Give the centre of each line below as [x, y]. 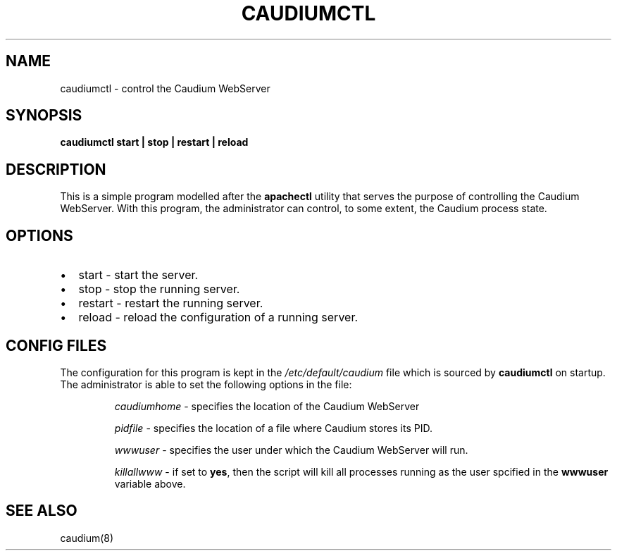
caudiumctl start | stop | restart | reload [154, 142]
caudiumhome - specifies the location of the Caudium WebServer [267, 406]
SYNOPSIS [44, 116]
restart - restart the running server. [171, 303]
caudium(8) [87, 538]
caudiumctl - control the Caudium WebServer [165, 88]
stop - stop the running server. [159, 289]
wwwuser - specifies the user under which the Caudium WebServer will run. [291, 450]
